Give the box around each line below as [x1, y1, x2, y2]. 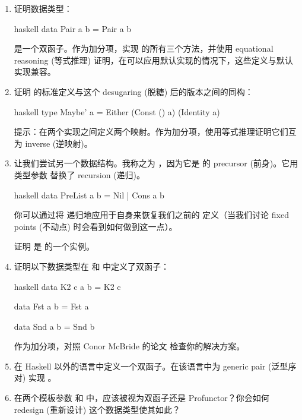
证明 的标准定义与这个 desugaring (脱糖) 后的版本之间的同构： [14, 85, 253, 97]
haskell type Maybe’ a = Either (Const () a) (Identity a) [14, 105, 220, 118]
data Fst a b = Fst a [14, 300, 89, 312]
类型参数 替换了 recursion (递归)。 [14, 168, 145, 181]
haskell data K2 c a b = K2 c [14, 280, 121, 292]
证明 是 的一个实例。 [14, 240, 95, 252]
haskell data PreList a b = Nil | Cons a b [14, 188, 164, 201]
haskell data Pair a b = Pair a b [14, 22, 132, 34]
